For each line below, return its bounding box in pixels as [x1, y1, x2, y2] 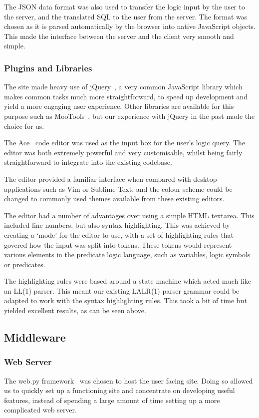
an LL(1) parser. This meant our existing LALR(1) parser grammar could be [4, 285, 240, 296]
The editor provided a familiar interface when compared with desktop [4, 173, 217, 184]
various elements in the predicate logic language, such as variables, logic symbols [4, 249, 251, 260]
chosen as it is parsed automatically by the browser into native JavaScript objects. [4, 21, 256, 31]
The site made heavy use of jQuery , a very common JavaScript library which [4, 81, 243, 92]
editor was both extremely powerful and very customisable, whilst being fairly [4, 147, 243, 157]
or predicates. [4, 259, 45, 269]
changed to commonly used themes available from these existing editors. [4, 193, 225, 204]
